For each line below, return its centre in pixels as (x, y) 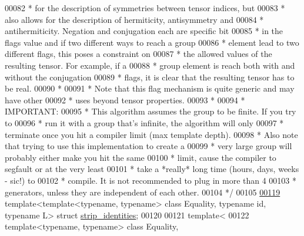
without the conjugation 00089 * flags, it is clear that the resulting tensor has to (150, 77)
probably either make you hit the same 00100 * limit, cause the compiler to (141, 157)
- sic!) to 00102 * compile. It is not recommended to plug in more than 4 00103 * (151, 180)
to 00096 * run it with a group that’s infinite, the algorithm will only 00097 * (144, 122)
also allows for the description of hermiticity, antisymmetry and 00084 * (134, 19)
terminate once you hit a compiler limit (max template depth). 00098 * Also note (151, 134)
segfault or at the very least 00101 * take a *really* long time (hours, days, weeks (152, 169)
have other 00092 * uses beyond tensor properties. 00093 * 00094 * (125, 100)
